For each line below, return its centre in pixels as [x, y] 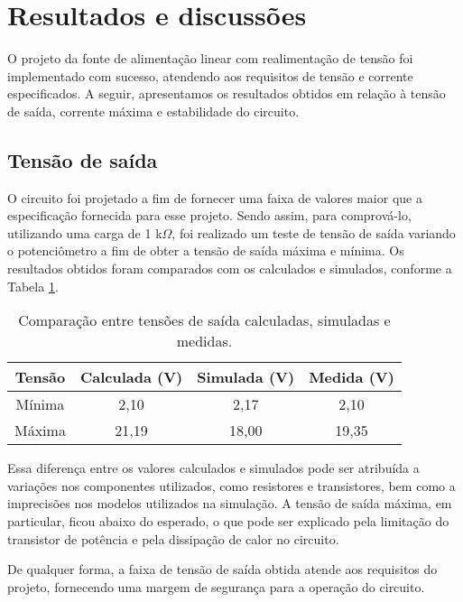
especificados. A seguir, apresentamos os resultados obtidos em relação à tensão [227, 93]
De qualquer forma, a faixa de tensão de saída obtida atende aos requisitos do [222, 569]
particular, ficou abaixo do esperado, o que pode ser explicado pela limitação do [228, 521]
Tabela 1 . [33, 286]
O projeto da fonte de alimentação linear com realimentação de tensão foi [210, 58]
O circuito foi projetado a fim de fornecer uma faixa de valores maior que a [215, 197]
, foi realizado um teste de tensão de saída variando [314, 232]
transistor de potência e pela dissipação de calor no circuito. [173, 538]
